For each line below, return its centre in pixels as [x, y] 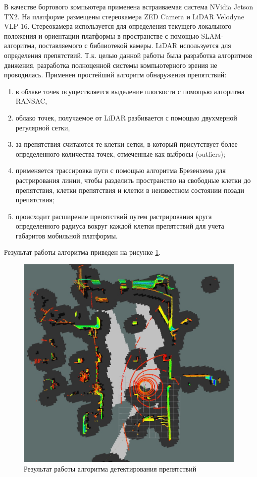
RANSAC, [31, 101]
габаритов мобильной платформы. [67, 235]
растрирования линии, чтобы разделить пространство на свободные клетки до [133, 180]
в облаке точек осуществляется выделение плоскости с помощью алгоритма [130, 91]
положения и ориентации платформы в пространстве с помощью [102, 35]
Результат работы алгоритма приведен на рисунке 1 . [82, 252]
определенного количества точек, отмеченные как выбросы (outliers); [120, 153]
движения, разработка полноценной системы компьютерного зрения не [111, 65]
